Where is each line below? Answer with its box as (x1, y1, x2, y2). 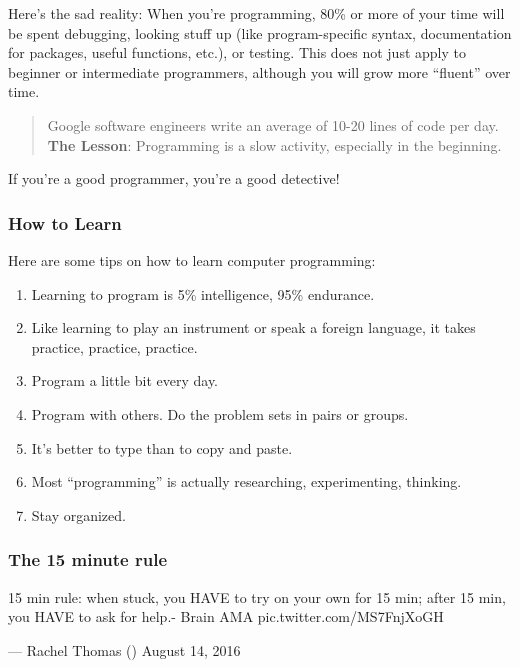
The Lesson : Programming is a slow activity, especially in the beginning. (47, 134, 502, 155)
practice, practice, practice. (31, 336, 198, 357)
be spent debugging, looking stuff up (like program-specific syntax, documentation (8, 22, 512, 43)
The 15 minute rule (8, 547, 168, 572)
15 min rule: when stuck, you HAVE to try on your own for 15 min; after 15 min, (8, 586, 506, 607)
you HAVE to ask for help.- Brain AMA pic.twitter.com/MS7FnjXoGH (8, 606, 444, 627)
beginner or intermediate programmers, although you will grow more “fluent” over (8, 61, 511, 82)
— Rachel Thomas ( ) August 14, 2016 (8, 639, 241, 660)
